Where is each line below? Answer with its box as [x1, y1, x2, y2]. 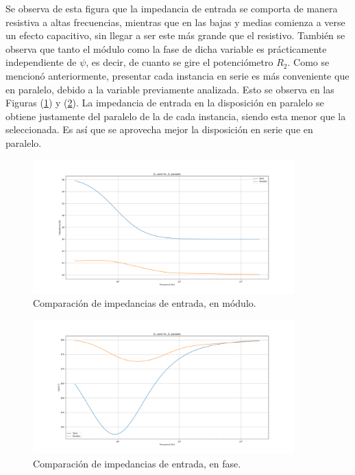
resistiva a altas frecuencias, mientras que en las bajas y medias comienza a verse [5, 14, 345, 29]
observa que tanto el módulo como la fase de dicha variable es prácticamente [5, 41, 327, 56]
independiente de [5, 55, 77, 69]
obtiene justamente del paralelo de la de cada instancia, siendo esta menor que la [5, 108, 346, 123]
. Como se [287, 55, 330, 69]
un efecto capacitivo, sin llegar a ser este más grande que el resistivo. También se [5, 28, 345, 43]
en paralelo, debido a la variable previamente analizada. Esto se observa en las [5, 82, 334, 96]
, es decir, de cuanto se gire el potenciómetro [86, 55, 273, 69]
